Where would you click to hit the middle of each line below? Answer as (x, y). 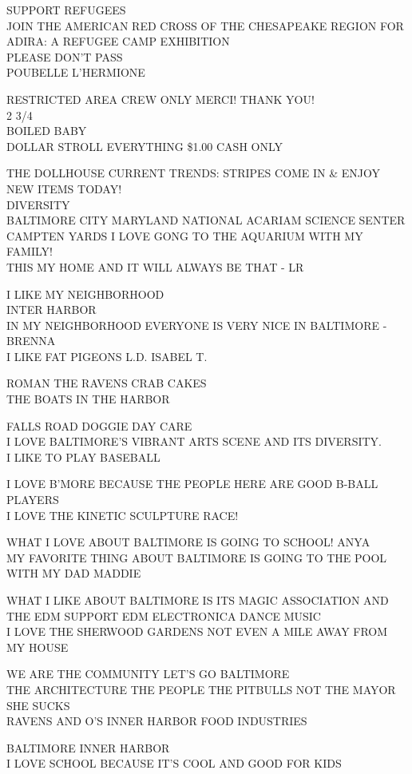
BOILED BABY (47, 131)
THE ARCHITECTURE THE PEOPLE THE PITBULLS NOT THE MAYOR (201, 689)
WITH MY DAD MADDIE (74, 573)
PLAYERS (33, 500)
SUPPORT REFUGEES (66, 10)
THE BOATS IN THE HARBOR (88, 399)
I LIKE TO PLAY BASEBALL (83, 456)
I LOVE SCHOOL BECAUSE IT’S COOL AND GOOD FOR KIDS (174, 763)
